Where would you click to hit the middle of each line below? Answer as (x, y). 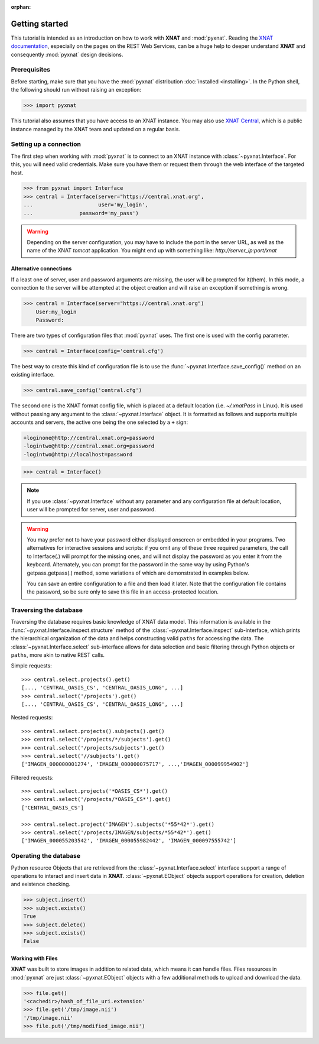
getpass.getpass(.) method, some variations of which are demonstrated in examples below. (138, 573)
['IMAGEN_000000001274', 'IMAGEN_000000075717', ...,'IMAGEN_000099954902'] (135, 764)
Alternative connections (41, 268)
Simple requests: (32, 666)
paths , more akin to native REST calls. (58, 655)
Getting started (40, 24)
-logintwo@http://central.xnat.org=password (89, 446)
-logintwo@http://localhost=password (78, 454)
